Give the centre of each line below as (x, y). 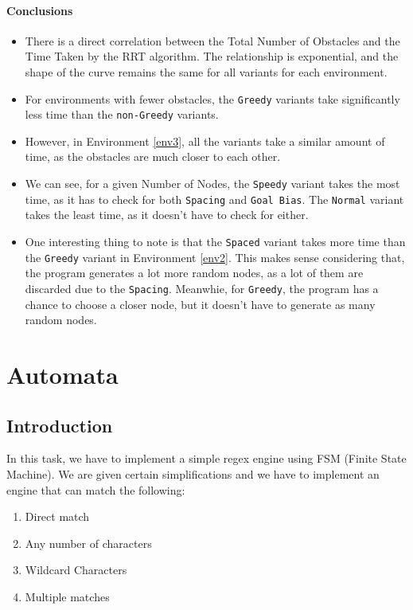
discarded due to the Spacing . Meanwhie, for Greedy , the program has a (202, 288)
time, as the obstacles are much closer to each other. (153, 156)
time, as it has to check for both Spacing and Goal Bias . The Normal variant (214, 199)
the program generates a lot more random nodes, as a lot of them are (194, 273)
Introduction (60, 425)
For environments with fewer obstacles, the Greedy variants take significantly (212, 98)
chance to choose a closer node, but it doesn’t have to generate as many (200, 304)
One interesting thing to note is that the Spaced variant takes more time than (215, 241)
